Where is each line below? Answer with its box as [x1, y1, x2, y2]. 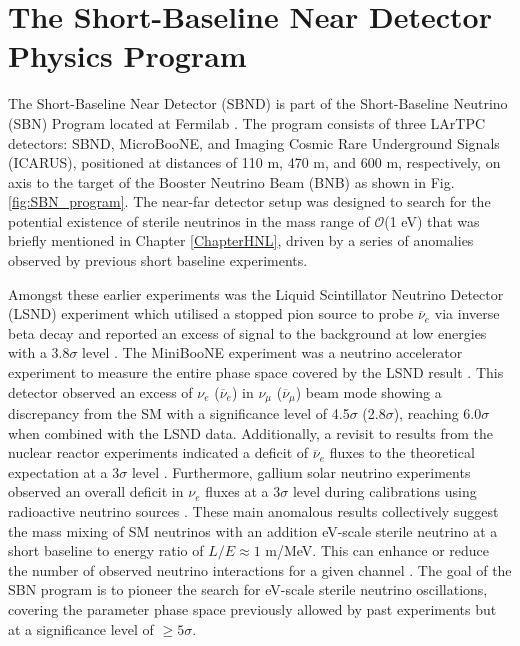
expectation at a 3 [8, 461, 120, 482]
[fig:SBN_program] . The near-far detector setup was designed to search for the [8, 191, 491, 212]
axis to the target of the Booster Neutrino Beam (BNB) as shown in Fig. [8, 171, 455, 192]
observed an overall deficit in [8, 481, 184, 502]
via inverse [434, 303, 500, 324]
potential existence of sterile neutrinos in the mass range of [8, 210, 370, 231]
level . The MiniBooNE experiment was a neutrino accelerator [82, 342, 463, 363]
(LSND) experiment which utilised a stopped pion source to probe [8, 303, 414, 324]
